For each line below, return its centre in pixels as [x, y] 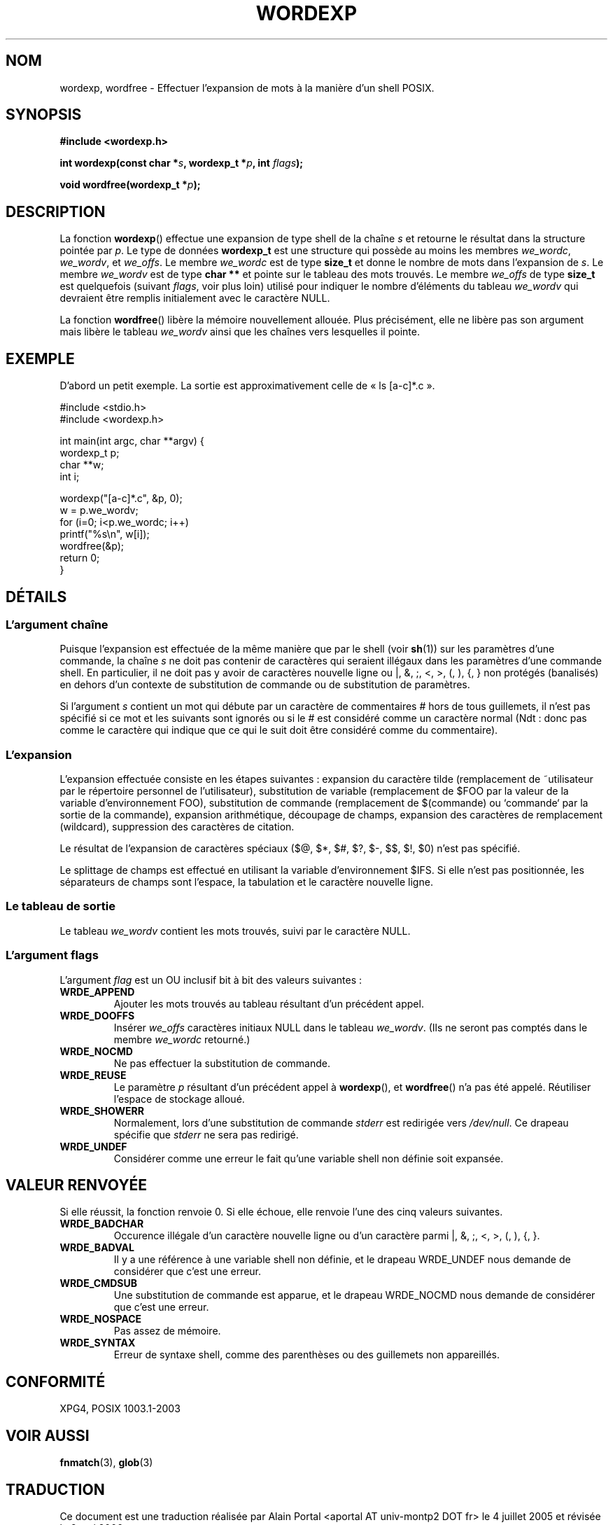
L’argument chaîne [57, 624]
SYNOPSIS [44, 115]
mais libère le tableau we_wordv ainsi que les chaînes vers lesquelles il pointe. [240, 332]
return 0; [80, 558]
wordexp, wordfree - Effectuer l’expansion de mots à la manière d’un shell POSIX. [247, 88]
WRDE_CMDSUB [99, 1283]
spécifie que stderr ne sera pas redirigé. [206, 1134]
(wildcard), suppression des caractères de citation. [177, 827]
